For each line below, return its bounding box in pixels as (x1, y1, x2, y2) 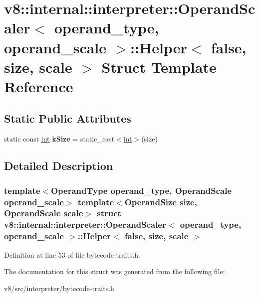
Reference (4, 76, 73, 96)
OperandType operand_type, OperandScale (50, 184, 232, 196)
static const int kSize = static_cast (4, 134, 115, 144)
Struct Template (101, 56, 217, 77)
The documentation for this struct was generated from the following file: (4, 266, 225, 277)
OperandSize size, (124, 195, 197, 208)
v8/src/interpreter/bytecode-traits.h (4, 283, 114, 293)
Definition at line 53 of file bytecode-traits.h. (4, 249, 140, 260)
